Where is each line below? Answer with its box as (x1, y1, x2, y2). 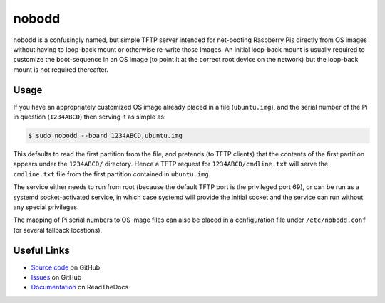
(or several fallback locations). (13, 225, 103, 234)
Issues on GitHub (31, 273, 82, 282)
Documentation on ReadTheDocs (31, 283, 129, 292)
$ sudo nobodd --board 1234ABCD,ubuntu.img (28, 132, 183, 139)
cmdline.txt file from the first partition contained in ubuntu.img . (13, 169, 211, 178)
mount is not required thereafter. (13, 65, 108, 74)
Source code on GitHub (31, 263, 101, 272)
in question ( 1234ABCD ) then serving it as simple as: (13, 112, 166, 121)
